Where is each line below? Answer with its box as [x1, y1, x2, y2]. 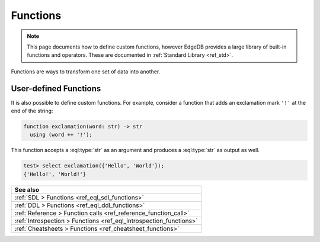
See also [14, 185, 40, 193]
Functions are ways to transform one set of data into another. [11, 68, 161, 75]
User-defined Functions [11, 83, 101, 93]
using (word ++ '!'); [30, 131, 93, 138]
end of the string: [11, 107, 53, 115]
